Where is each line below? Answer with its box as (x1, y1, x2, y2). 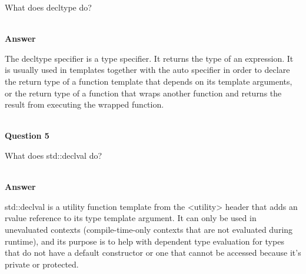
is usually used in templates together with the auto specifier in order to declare (5, 64, 290, 76)
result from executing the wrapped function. (5, 98, 164, 111)
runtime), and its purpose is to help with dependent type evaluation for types (5, 235, 284, 247)
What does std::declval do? (5, 149, 102, 161)
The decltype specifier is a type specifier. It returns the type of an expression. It (5, 52, 294, 64)
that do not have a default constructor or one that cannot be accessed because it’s (5, 246, 301, 259)
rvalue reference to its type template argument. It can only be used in (5, 212, 257, 224)
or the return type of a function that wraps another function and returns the (5, 86, 282, 99)
